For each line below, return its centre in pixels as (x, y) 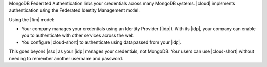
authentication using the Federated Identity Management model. (75, 10)
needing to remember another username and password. (66, 58)
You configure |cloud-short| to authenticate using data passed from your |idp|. (101, 42)
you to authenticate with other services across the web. (78, 35)
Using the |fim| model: (32, 19)
